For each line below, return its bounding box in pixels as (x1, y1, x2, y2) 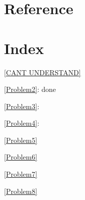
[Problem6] (4, 152, 37, 162)
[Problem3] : (4, 101, 39, 111)
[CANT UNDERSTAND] (4, 67, 81, 77)
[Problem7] (4, 169, 37, 179)
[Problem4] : (4, 118, 39, 128)
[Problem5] (4, 134, 37, 145)
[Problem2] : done (4, 84, 56, 94)
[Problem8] (4, 185, 37, 196)
